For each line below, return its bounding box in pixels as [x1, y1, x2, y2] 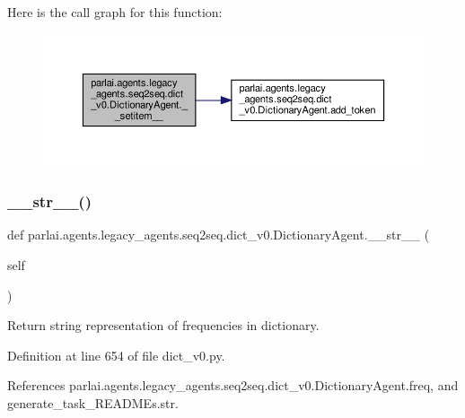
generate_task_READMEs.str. [7, 394, 179, 413]
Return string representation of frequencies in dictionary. [7, 316, 320, 335]
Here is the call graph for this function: [7, 3, 223, 21]
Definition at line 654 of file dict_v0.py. [7, 345, 225, 364]
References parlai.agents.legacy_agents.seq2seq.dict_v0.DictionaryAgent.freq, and [7, 376, 459, 395]
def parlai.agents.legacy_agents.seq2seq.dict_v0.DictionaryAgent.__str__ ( [7, 225, 430, 244]
